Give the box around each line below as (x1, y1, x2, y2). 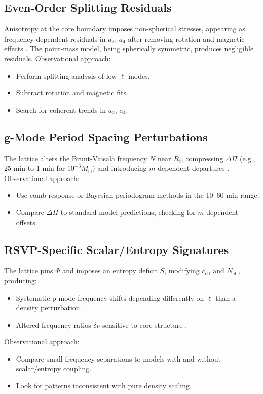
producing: (4, 275, 37, 285)
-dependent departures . (155, 163, 230, 173)
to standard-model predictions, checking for (60, 206, 196, 217)
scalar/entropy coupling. (16, 363, 92, 374)
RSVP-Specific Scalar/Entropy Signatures (4, 241, 229, 257)
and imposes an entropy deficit (62, 265, 158, 276)
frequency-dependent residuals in (4, 33, 106, 44)
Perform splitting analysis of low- (16, 70, 119, 81)
